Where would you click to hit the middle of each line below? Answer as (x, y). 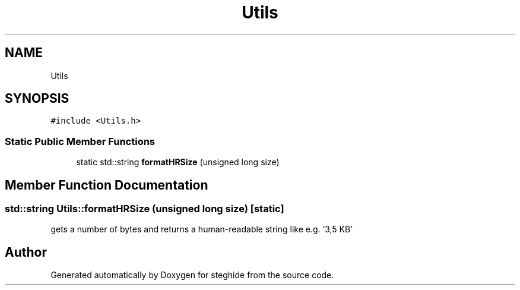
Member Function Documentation (107, 185)
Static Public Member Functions (80, 141)
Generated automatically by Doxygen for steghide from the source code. (192, 275)
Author (26, 252)
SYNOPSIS (37, 99)
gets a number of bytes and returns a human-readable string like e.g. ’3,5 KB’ (202, 229)
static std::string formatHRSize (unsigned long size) (178, 162)
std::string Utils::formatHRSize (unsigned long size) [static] (145, 209)
